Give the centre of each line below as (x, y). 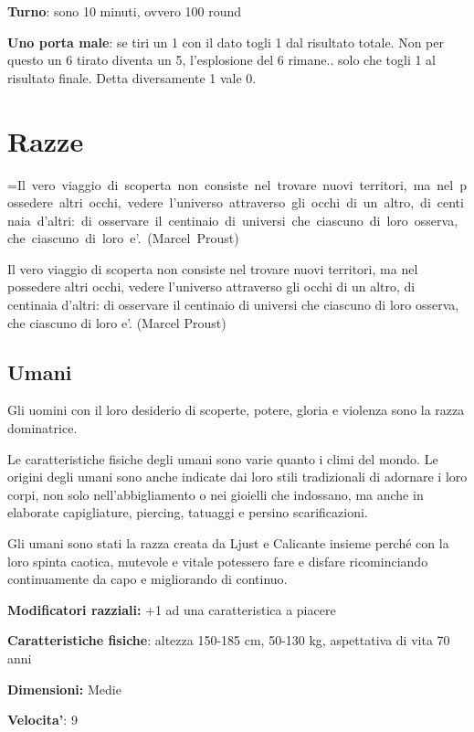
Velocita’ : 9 (42, 720)
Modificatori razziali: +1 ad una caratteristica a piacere (172, 609)
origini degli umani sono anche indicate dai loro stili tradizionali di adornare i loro (237, 477)
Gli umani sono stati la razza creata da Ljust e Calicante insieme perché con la (228, 543)
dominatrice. (42, 428)
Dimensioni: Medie (64, 689)
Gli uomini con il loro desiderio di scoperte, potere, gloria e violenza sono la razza (236, 410)
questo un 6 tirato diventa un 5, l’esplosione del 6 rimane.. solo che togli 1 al (221, 60)
